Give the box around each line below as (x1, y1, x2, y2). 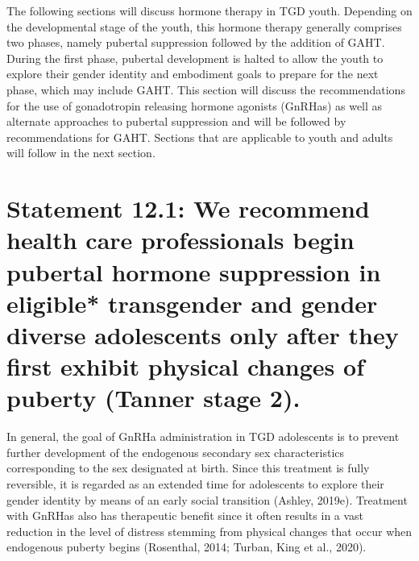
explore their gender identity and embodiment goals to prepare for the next (6, 65, 379, 82)
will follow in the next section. (6, 144, 156, 161)
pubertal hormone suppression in (6, 255, 381, 288)
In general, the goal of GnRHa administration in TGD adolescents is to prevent (6, 428, 400, 445)
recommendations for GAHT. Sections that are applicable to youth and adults (6, 128, 393, 145)
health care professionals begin (6, 223, 355, 256)
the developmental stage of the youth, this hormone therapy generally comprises (6, 18, 402, 35)
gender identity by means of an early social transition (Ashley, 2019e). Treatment (6, 491, 408, 508)
